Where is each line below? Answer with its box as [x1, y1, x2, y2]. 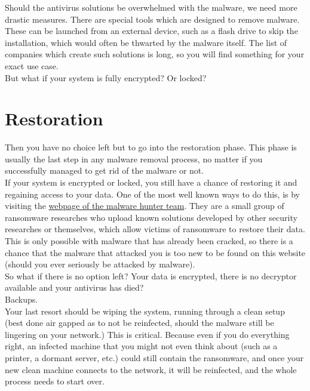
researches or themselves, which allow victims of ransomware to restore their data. [5, 223, 305, 235]
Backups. [5, 293, 38, 305]
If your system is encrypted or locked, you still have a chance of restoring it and [5, 176, 297, 189]
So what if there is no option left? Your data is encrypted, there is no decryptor [5, 269, 297, 282]
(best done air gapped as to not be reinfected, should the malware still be [5, 316, 274, 329]
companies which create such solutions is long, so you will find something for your [5, 48, 305, 60]
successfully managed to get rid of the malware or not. [5, 164, 204, 177]
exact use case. [5, 59, 59, 72]
